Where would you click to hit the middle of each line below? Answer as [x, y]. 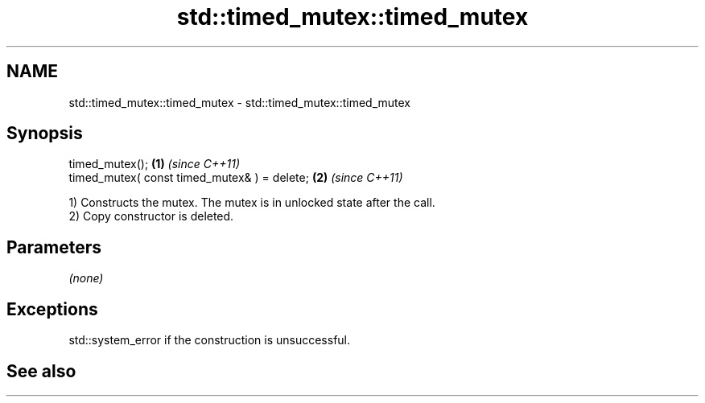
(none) [86, 278]
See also [41, 371]
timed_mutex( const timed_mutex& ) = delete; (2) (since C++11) [236, 178]
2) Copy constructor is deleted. [151, 216]
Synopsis [45, 134]
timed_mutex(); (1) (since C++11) [155, 164]
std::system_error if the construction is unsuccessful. [210, 340]
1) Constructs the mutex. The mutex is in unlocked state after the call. [252, 203]
